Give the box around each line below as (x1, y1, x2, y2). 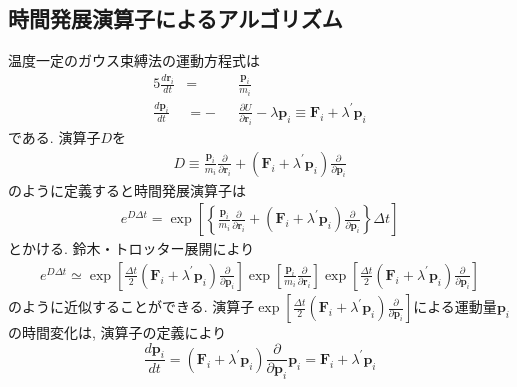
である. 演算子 (8, 127, 101, 148)
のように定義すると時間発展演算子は (8, 179, 246, 200)
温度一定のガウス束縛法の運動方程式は (8, 50, 260, 71)
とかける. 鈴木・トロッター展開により (8, 238, 255, 259)
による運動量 (413, 296, 497, 316)
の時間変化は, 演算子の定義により (8, 322, 227, 342)
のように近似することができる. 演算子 (8, 296, 255, 316)
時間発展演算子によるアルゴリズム (8, 3, 343, 34)
